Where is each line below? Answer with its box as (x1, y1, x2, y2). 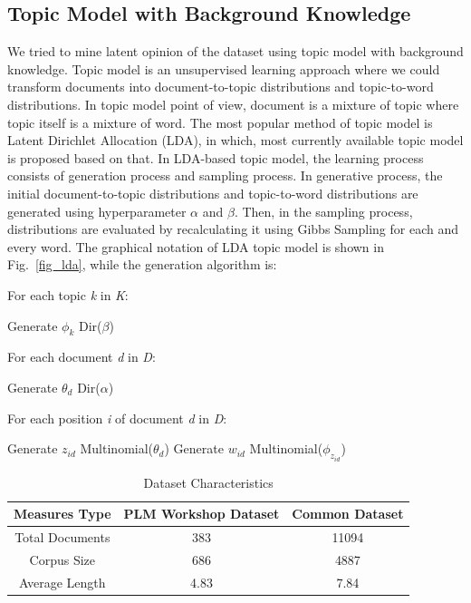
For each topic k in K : (7, 285, 129, 304)
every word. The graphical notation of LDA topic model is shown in (7, 237, 384, 256)
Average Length (19, 572, 106, 591)
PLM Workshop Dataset (123, 504, 280, 523)
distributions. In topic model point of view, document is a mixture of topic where (7, 94, 459, 113)
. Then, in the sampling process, (234, 201, 413, 220)
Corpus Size (29, 550, 95, 569)
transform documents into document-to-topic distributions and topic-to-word (7, 77, 434, 96)
